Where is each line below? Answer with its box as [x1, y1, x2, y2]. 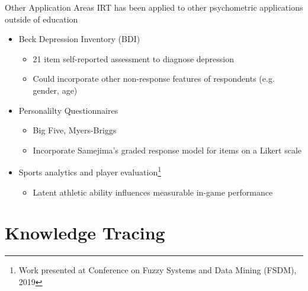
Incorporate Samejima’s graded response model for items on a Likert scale [33, 143, 302, 156]
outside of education [5, 12, 78, 25]
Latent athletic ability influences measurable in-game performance [33, 186, 273, 198]
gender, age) [33, 84, 78, 96]
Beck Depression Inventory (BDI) [18, 33, 140, 45]
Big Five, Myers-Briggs [33, 124, 117, 136]
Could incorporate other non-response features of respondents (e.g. [33, 72, 275, 85]
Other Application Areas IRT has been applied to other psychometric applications [5, 1, 303, 13]
